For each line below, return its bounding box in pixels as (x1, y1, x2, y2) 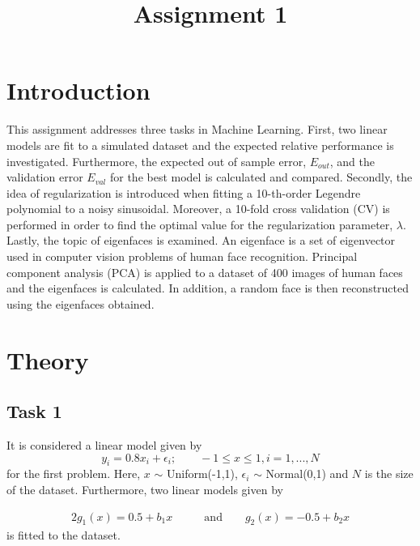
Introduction (6, 74, 151, 107)
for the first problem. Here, (6, 465, 141, 482)
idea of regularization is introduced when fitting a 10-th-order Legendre (6, 184, 361, 201)
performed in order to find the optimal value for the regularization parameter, (6, 215, 393, 232)
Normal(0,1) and (265, 465, 349, 482)
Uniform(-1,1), (166, 465, 238, 482)
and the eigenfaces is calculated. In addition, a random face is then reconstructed (6, 279, 409, 296)
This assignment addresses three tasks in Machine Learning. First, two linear (6, 121, 388, 138)
